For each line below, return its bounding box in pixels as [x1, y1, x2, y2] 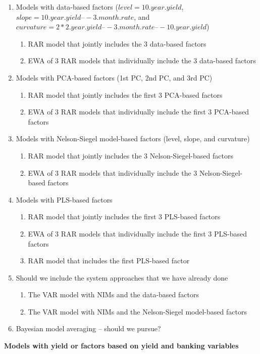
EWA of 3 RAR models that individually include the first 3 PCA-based [28, 106, 249, 117]
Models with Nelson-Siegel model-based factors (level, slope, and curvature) [16, 133, 250, 144]
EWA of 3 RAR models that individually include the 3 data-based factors [28, 55, 256, 66]
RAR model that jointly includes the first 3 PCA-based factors [28, 89, 223, 100]
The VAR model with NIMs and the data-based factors [28, 289, 199, 300]
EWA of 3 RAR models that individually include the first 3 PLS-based [28, 228, 247, 239]
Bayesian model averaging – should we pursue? [16, 323, 161, 334]
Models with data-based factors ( [16, 2, 118, 12]
